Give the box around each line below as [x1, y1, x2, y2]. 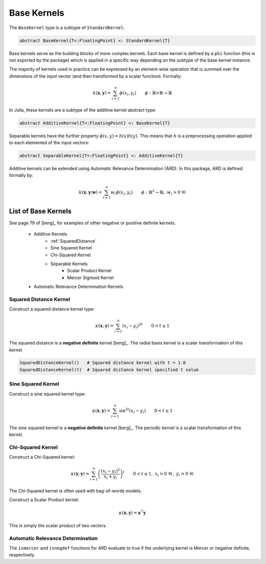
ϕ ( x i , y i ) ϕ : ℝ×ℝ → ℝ [119, 90, 172, 97]
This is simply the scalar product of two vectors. [9, 522, 107, 529]
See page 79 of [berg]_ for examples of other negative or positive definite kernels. [9, 219, 176, 226]
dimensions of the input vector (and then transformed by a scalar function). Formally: [9, 73, 182, 79]
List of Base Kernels [9, 207, 72, 215]
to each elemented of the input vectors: [9, 139, 90, 145]
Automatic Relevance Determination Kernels [33, 283, 123, 290]
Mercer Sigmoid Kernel [67, 275, 114, 281]
